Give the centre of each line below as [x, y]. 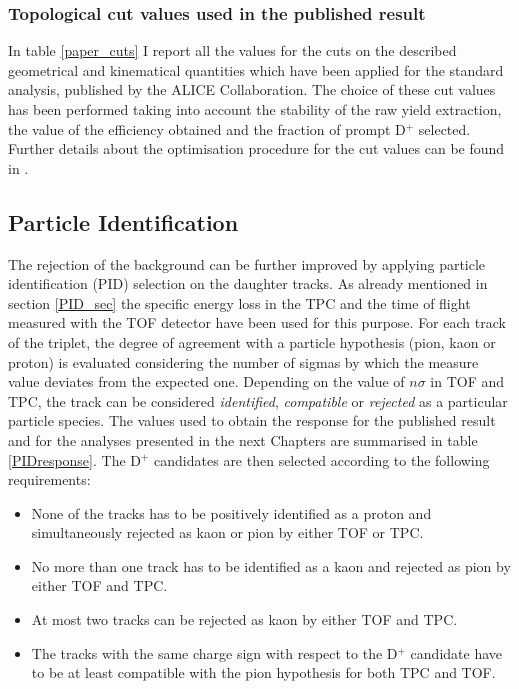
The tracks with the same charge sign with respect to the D [214, 652]
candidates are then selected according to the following [322, 459]
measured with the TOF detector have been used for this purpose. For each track [257, 322]
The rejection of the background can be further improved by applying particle [247, 263]
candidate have [456, 652]
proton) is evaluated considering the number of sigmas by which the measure [243, 361]
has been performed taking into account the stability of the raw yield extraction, [255, 109]
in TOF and [467, 381]
